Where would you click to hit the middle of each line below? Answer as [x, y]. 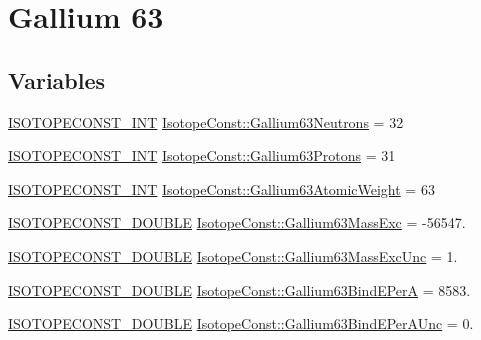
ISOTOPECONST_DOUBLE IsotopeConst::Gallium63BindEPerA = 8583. [239, 289]
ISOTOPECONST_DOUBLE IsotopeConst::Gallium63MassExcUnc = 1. [233, 255]
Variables [57, 79]
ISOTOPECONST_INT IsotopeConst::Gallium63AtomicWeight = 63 [221, 188]
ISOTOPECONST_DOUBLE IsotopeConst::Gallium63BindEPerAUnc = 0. [241, 323]
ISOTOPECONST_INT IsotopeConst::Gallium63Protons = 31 [202, 155]
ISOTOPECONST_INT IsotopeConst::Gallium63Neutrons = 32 [206, 121]
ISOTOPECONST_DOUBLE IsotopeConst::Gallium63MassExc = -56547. [237, 222]
